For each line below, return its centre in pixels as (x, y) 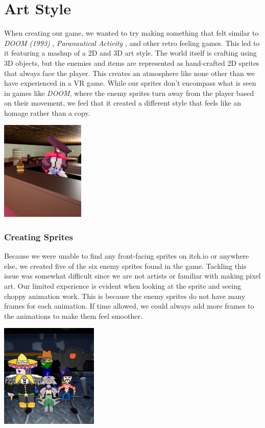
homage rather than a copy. (47, 112)
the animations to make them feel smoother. (73, 316)
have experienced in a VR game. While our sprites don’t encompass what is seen (130, 83)
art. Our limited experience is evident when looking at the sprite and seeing (123, 285)
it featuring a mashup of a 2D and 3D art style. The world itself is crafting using (130, 53)
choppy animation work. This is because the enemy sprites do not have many (125, 296)
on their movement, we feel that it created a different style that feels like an (123, 103)
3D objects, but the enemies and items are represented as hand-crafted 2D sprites (132, 62)
